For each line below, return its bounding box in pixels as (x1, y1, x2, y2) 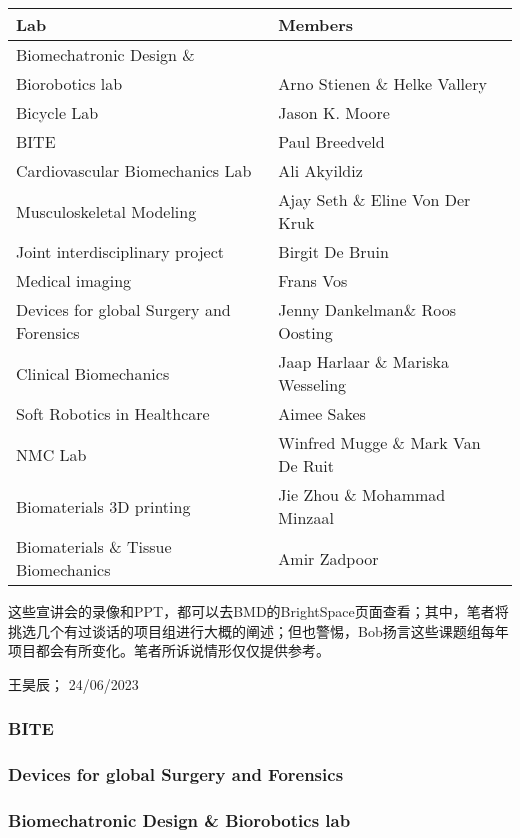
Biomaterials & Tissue (16, 535, 172, 558)
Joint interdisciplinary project (16, 240, 225, 263)
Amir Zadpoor (278, 546, 379, 570)
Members (278, 13, 354, 36)
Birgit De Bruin (278, 240, 389, 263)
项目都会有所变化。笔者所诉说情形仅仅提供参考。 (8, 640, 330, 661)
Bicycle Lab (16, 101, 99, 124)
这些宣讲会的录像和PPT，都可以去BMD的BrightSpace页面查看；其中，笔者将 (8, 601, 509, 621)
